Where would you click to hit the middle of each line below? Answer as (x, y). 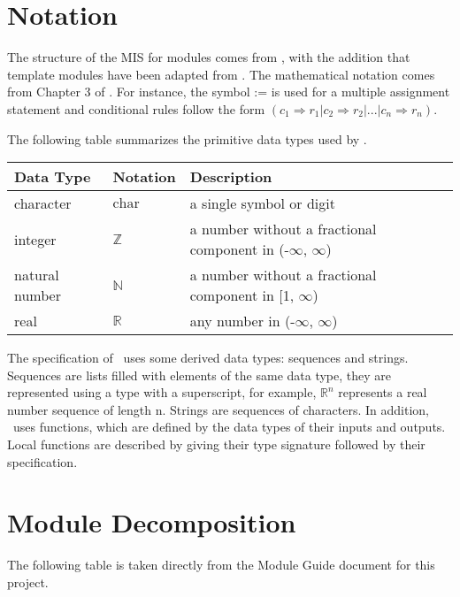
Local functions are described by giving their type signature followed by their (216, 444)
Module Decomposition (152, 522)
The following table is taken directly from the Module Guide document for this (221, 565)
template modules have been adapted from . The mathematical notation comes (221, 74)
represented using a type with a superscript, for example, (162, 392)
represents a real (383, 392)
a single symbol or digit (262, 203)
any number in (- (242, 321)
